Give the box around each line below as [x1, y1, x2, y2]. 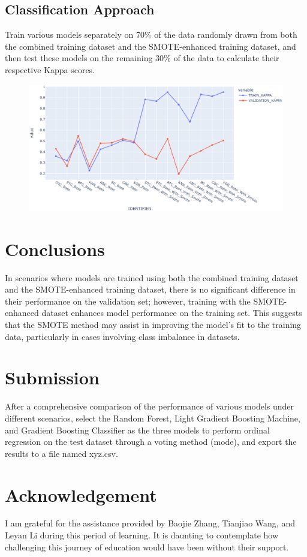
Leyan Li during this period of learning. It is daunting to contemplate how [5, 529, 279, 541]
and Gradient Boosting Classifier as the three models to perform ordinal [5, 423, 270, 436]
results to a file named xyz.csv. [5, 447, 118, 459]
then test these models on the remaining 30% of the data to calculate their [5, 52, 279, 64]
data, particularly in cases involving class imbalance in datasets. [5, 330, 240, 342]
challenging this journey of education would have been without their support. [5, 540, 289, 553]
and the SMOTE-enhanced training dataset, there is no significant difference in [5, 283, 296, 296]
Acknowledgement [5, 482, 157, 507]
